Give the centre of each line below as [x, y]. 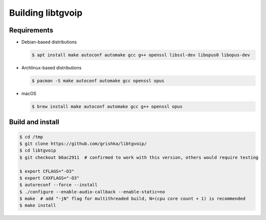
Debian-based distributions [49, 42]
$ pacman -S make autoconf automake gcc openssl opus [98, 81]
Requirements [31, 30]
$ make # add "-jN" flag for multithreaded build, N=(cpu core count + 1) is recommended [133, 199]
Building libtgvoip [46, 13]
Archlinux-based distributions [51, 68]
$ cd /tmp [31, 137]
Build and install [34, 122]
